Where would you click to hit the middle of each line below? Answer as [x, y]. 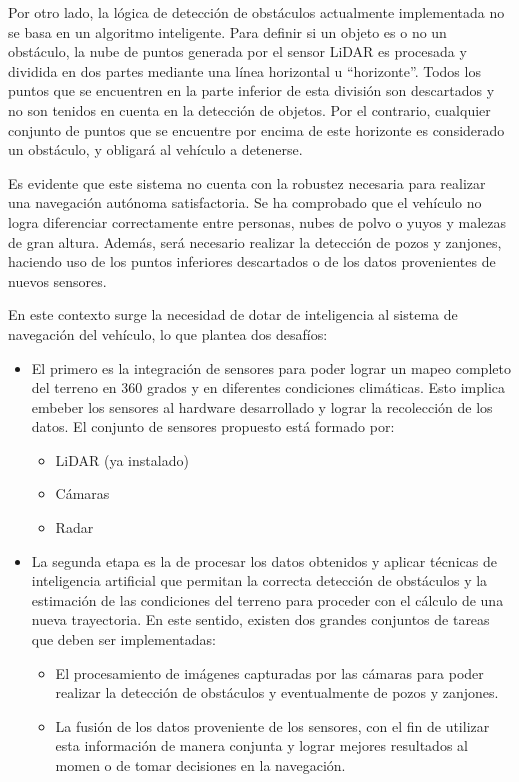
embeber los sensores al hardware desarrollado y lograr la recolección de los [262, 406]
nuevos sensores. [57, 280]
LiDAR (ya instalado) [122, 459]
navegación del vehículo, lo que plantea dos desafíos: [168, 333]
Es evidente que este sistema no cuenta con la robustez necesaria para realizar [247, 182]
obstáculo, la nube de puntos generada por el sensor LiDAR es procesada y [237, 51]
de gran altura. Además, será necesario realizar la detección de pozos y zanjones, [255, 241]
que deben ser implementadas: [123, 639]
